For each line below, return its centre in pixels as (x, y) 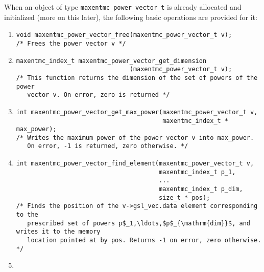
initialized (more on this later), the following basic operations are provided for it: (131, 17)
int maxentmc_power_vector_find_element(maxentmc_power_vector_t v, (135, 164)
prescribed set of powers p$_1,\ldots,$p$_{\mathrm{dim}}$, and (139, 223)
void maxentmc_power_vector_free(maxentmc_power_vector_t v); (124, 35)
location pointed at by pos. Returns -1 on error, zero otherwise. (144, 240)
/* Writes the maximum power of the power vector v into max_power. (135, 138)
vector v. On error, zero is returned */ (99, 95)
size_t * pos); (185, 197)
